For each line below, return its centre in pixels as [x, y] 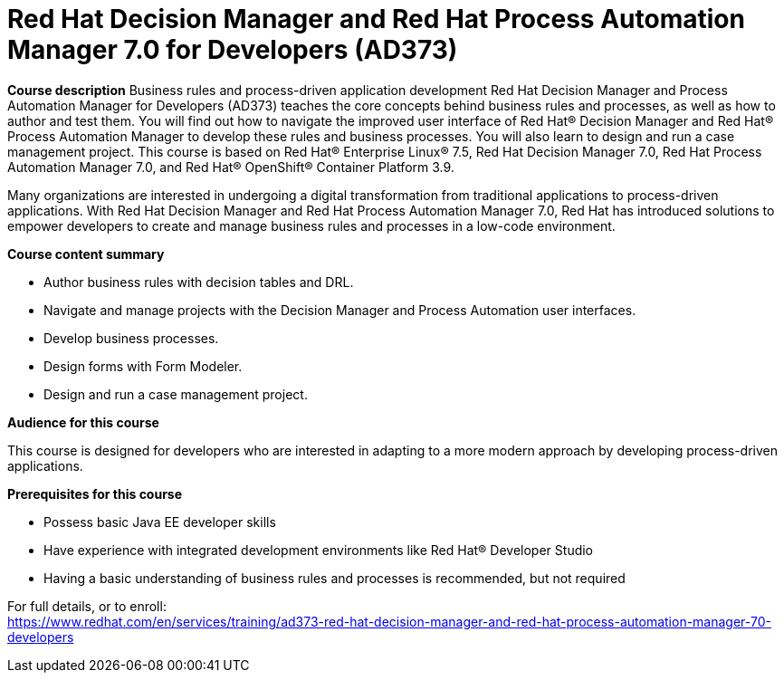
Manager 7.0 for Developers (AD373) [233, 50]
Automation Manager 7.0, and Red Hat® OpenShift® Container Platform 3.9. [231, 167]
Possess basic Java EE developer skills [160, 522]
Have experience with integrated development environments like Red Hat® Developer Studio [319, 550]
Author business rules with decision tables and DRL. [199, 282]
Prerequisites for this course [95, 493]
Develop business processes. [131, 338]
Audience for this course [83, 422]
